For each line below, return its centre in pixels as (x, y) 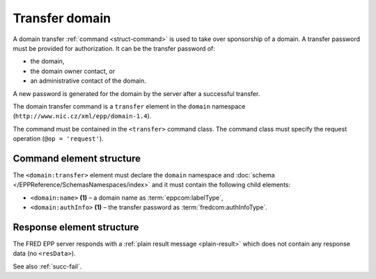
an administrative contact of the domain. (88, 81)
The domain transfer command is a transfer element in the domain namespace (129, 106)
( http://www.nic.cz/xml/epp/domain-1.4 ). (82, 116)
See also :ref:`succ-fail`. (47, 266)
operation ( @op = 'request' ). (58, 138)
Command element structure (77, 158)
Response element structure (76, 227)
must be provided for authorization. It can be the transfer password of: (114, 48)
